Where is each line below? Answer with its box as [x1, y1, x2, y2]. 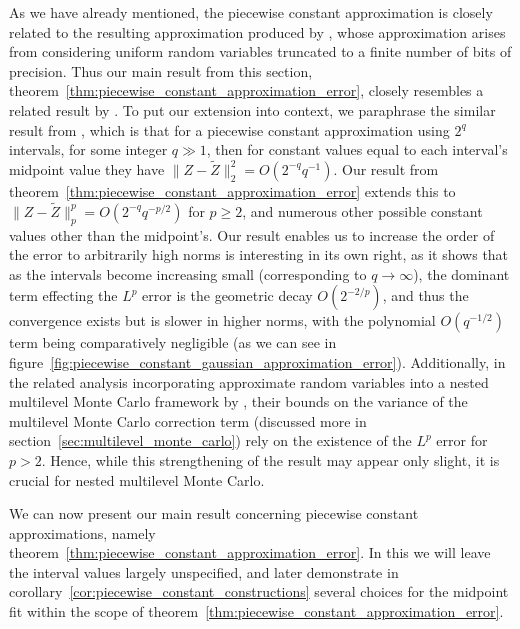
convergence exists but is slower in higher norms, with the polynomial [9, 310, 436, 331]
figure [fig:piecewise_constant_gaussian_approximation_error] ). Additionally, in [9, 351, 506, 372]
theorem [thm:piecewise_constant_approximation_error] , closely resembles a [9, 80, 484, 101]
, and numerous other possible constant [242, 200, 483, 221]
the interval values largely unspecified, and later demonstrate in [9, 561, 399, 582]
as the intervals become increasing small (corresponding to [9, 263, 367, 284]
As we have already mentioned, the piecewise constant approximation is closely [9, 2, 493, 22]
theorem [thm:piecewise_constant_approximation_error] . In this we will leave [9, 542, 491, 563]
